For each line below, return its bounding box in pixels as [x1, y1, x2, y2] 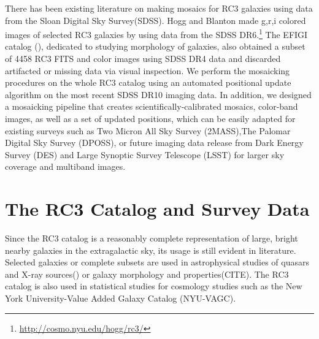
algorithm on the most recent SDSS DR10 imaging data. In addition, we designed [5, 88, 312, 101]
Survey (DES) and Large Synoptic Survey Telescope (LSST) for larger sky [5, 148, 285, 161]
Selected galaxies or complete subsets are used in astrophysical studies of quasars [5, 256, 310, 269]
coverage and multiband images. [5, 160, 126, 173]
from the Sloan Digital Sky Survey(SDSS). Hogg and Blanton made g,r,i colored [5, 13, 306, 26]
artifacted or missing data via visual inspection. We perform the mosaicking [5, 64, 290, 77]
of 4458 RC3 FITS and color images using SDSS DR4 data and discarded [5, 52, 281, 65]
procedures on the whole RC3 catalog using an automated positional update [5, 76, 291, 89]
